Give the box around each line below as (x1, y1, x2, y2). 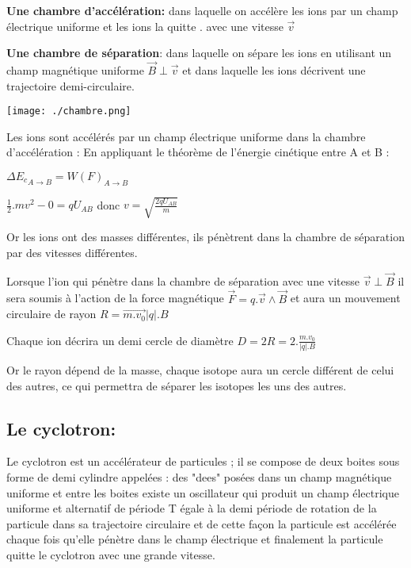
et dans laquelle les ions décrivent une (182, 62, 366, 78)
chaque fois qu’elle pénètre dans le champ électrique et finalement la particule (6, 531, 383, 547)
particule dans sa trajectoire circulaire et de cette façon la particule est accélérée (6, 515, 397, 532)
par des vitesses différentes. (6, 244, 138, 260)
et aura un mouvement (290, 290, 401, 306)
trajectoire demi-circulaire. (6, 77, 135, 94)
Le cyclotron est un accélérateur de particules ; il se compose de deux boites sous (6, 453, 400, 470)
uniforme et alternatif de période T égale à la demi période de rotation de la (6, 500, 377, 516)
